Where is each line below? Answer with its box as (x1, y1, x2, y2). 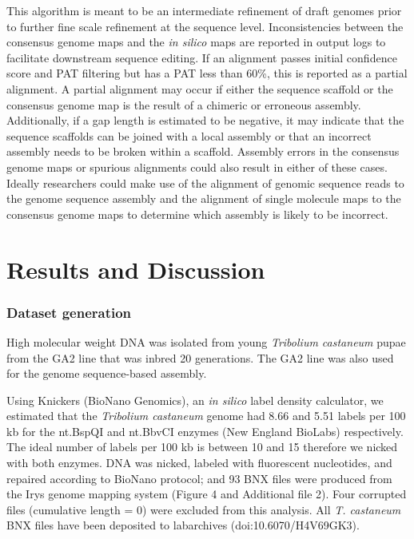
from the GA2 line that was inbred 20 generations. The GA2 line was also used (6, 349, 394, 366)
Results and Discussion (6, 252, 265, 285)
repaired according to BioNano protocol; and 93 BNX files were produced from (6, 470, 392, 486)
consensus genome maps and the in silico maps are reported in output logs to (6, 34, 386, 50)
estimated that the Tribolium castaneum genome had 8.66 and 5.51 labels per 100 (6, 407, 406, 424)
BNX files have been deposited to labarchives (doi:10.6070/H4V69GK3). (6, 517, 360, 533)
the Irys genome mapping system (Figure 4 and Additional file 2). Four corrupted (6, 485, 407, 502)
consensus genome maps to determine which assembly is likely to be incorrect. (6, 205, 388, 222)
